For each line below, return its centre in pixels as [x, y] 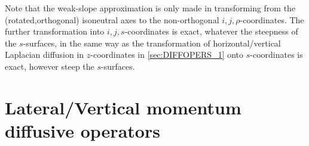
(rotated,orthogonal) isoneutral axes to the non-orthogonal [112, 19]
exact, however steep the [50, 66]
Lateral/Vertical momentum [123, 107]
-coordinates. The [272, 19]
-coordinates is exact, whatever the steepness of [211, 31]
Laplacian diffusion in [45, 55]
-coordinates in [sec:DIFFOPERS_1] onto [167, 55]
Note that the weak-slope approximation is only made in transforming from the [150, 8]
